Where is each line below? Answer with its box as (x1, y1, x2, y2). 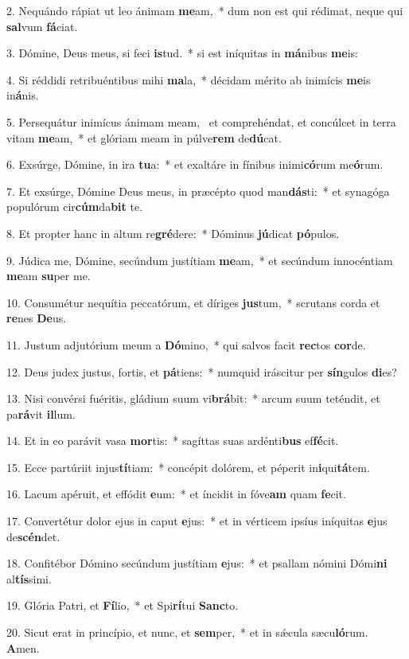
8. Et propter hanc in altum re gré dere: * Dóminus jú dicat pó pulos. (6, 224, 340, 241)
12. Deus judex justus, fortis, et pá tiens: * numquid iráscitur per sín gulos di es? (6, 363, 397, 380)
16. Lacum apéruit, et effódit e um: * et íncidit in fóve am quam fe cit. (6, 485, 346, 502)
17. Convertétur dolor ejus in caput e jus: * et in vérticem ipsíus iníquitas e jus (6, 513, 388, 529)
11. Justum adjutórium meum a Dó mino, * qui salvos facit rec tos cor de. (6, 336, 366, 353)
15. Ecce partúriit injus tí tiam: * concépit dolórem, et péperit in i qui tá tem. (6, 458, 370, 475)
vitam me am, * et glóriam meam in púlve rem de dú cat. (6, 129, 282, 146)
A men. (6, 639, 40, 656)
